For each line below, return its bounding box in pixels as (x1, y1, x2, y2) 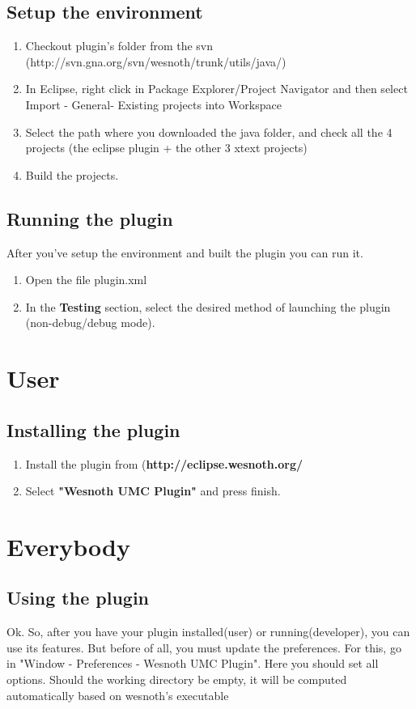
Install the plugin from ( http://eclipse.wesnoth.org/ (25, 455, 304, 472)
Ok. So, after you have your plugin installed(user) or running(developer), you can (6, 623, 410, 640)
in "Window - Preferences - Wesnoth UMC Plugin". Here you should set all (6, 655, 379, 672)
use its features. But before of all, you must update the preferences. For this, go (6, 639, 401, 656)
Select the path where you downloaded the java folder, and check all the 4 (25, 123, 393, 140)
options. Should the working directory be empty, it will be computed (6, 671, 347, 688)
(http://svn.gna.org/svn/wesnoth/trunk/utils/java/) (25, 53, 287, 70)
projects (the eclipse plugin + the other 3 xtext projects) (25, 139, 308, 156)
